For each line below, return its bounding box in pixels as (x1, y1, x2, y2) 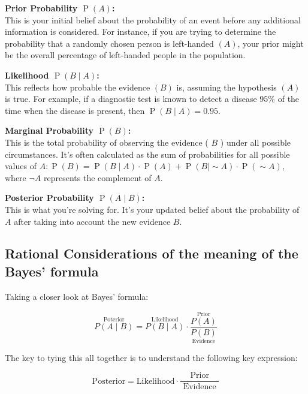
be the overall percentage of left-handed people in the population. (5, 49, 246, 61)
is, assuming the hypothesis (176, 80, 277, 93)
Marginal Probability (5, 124, 93, 137)
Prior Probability (5, 2, 78, 14)
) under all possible (220, 136, 291, 148)
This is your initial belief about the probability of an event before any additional (5, 13, 301, 26)
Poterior (103, 317, 125, 323)
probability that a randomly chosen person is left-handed (5, 37, 214, 49)
